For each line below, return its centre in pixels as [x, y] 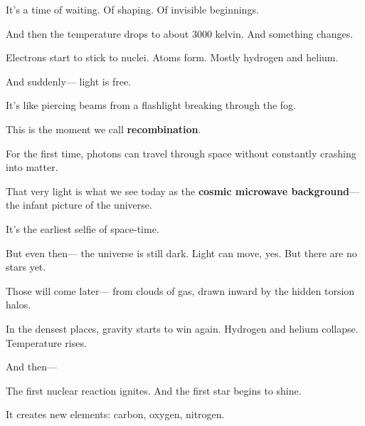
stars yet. [26, 267]
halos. [18, 305]
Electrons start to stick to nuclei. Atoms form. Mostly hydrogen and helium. [172, 57]
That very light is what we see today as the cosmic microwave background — [183, 191]
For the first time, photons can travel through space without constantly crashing [181, 153]
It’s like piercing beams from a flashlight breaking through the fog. [151, 105]
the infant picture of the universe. [79, 205]
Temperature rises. [46, 342]
